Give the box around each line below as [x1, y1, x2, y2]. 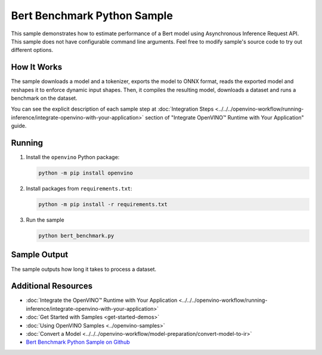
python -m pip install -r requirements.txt [38, 201, 168, 208]
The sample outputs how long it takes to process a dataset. [11, 265, 157, 273]
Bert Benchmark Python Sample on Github [26, 338, 131, 346]
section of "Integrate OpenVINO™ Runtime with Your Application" [145, 114, 304, 121]
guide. [11, 123, 27, 130]
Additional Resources [11, 281, 92, 291]
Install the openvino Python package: [26, 154, 120, 161]
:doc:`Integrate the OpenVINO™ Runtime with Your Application [26, 296, 178, 304]
